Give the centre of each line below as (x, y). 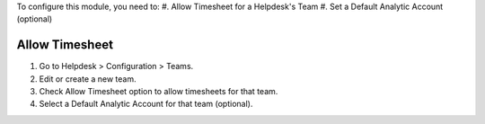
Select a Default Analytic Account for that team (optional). (146, 104)
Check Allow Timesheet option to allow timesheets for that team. (159, 92)
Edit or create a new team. (88, 79)
